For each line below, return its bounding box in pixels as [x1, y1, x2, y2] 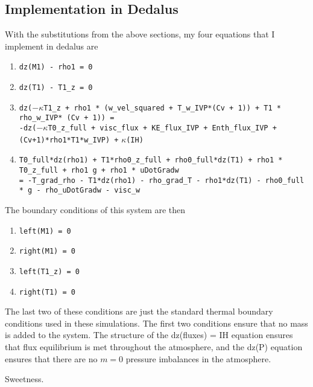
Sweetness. [5, 373, 44, 385]
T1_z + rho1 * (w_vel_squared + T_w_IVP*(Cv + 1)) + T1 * [43, 103, 281, 112]
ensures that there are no [5, 352, 98, 365]
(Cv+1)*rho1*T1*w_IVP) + [19, 135, 119, 144]
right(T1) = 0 [19, 287, 75, 296]
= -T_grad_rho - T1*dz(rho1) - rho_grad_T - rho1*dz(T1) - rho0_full [19, 176, 305, 185]
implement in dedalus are [5, 39, 98, 52]
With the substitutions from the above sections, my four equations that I [5, 28, 275, 40]
